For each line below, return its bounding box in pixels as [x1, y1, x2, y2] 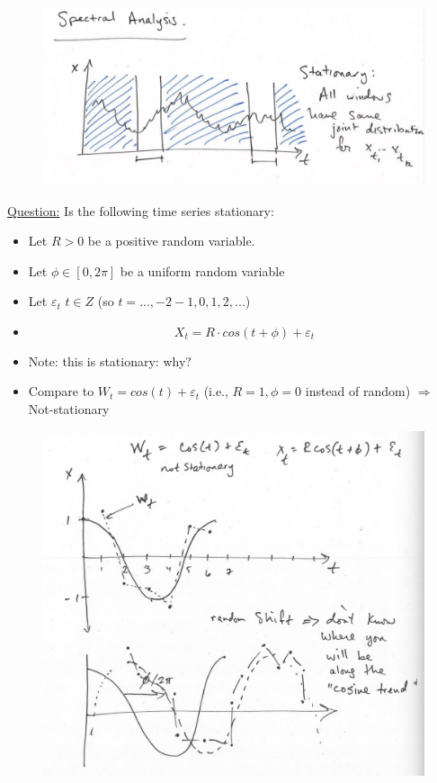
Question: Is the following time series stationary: [7, 201, 274, 220]
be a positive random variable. [87, 231, 255, 250]
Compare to [28, 382, 94, 400]
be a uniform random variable [120, 261, 285, 280]
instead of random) [305, 382, 411, 400]
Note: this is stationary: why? [28, 351, 192, 370]
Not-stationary [28, 400, 110, 418]
